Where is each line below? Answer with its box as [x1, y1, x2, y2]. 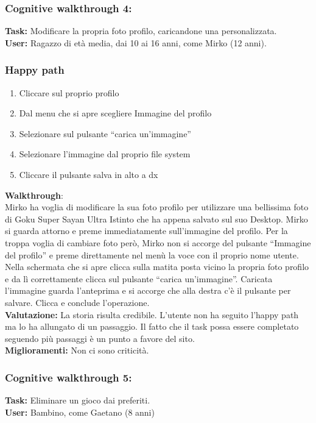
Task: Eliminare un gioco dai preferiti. [5, 394, 150, 407]
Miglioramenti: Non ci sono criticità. [5, 344, 149, 357]
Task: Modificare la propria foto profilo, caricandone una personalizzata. [5, 24, 277, 37]
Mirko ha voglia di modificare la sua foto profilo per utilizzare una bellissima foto [5, 201, 309, 213]
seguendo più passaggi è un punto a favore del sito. [5, 332, 195, 344]
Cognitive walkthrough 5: [5, 369, 132, 385]
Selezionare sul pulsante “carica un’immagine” [19, 127, 191, 140]
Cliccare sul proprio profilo [19, 86, 119, 99]
